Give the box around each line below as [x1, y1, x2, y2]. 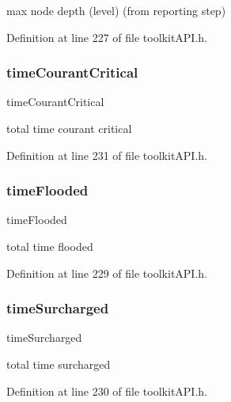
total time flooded [6, 238, 93, 254]
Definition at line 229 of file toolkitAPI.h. [6, 264, 207, 281]
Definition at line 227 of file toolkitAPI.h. [6, 28, 207, 45]
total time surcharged [6, 356, 111, 372]
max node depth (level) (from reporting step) [6, 2, 226, 18]
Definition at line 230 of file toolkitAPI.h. [6, 382, 207, 399]
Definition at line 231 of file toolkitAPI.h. [6, 146, 207, 163]
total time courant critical [6, 120, 132, 136]
